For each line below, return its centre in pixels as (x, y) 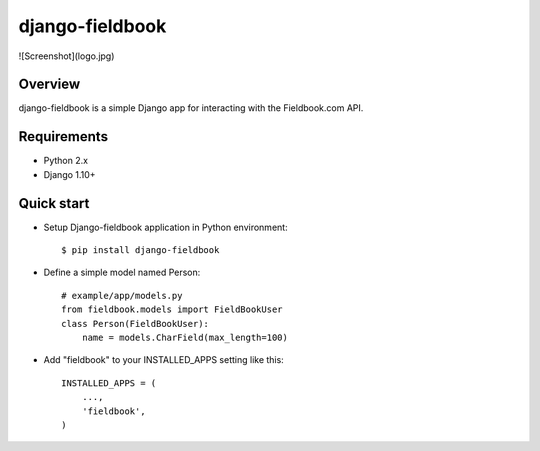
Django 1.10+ (69, 174)
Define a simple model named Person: (122, 272)
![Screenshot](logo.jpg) (66, 56)
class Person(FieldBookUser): (135, 323)
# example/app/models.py (122, 295)
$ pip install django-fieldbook (140, 250)
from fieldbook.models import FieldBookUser (172, 309)
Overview (49, 84)
